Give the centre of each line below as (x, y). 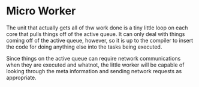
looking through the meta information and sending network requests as (94, 71)
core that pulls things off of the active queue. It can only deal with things (96, 34)
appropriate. (22, 77)
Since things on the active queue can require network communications (94, 58)
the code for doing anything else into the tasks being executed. (84, 47)
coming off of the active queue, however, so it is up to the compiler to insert (100, 40)
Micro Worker (41, 11)
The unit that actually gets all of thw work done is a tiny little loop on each (97, 28)
